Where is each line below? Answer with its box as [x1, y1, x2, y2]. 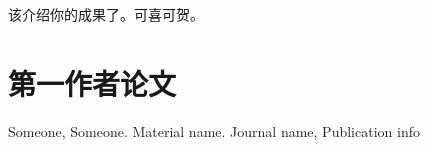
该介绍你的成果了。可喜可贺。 [8, 4, 204, 24]
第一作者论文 [8, 62, 177, 103]
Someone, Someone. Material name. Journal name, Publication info [8, 120, 420, 141]
